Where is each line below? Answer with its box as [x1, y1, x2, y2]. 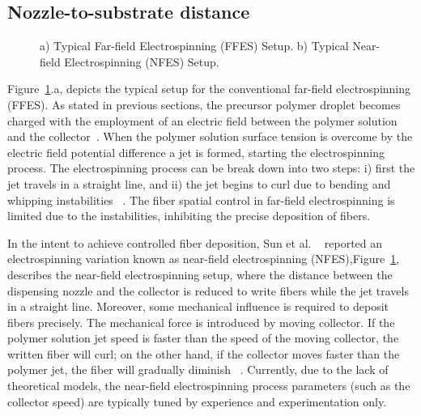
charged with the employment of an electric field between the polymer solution [7, 112, 398, 129]
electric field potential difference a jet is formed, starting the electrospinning [7, 143, 385, 160]
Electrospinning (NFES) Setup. [64, 53, 219, 70]
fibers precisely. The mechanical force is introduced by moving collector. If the [7, 313, 395, 330]
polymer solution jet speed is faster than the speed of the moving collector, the [7, 329, 399, 346]
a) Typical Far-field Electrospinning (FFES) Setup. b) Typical [40, 37, 349, 54]
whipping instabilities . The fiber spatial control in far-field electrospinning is [7, 191, 395, 208]
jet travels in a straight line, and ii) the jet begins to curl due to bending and [7, 175, 391, 192]
